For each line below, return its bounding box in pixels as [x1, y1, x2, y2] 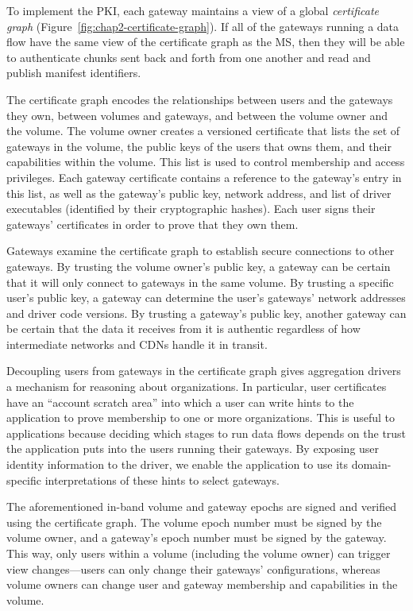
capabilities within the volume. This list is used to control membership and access [6, 153, 405, 170]
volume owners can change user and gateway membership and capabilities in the [6, 576, 398, 593]
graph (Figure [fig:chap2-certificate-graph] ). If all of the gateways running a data [6, 17, 399, 34]
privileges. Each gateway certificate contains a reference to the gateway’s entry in [6, 168, 402, 185]
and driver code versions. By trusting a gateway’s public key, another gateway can [6, 304, 407, 321]
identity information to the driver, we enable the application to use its [6, 456, 349, 473]
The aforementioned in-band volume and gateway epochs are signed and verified [6, 498, 397, 515]
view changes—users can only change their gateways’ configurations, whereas [6, 560, 380, 577]
